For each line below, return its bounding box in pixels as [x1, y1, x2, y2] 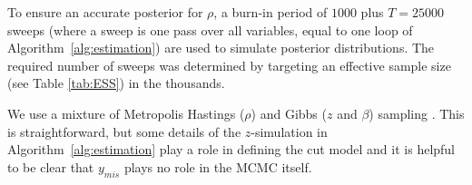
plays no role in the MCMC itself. [123, 157, 312, 176]
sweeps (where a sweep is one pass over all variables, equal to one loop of [7, 20, 413, 39]
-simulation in [251, 122, 328, 141]
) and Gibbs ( [251, 103, 327, 122]
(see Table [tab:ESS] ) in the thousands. [7, 73, 225, 92]
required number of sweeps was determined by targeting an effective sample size [7, 55, 451, 74]
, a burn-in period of [213, 3, 328, 21]
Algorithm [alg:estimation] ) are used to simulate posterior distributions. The [7, 38, 435, 57]
